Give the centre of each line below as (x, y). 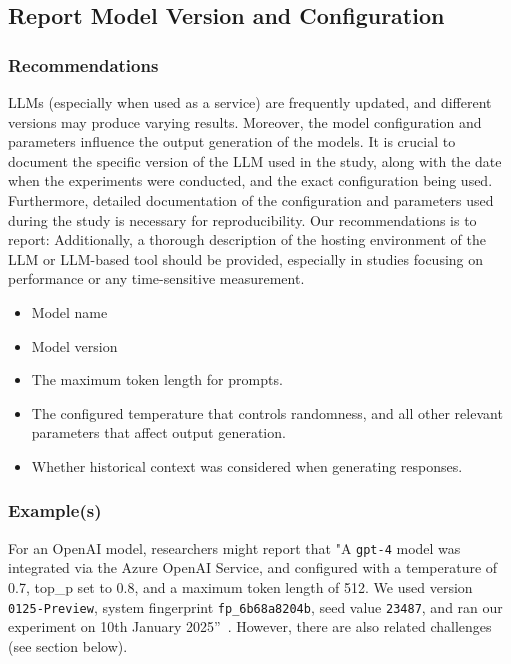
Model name (69, 311)
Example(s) (55, 510)
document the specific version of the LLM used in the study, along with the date (255, 160)
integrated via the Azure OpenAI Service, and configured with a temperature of (253, 567)
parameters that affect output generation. (158, 432)
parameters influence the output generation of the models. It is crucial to (232, 141)
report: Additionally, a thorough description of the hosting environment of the (247, 239)
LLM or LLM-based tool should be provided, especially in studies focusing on (246, 258)
